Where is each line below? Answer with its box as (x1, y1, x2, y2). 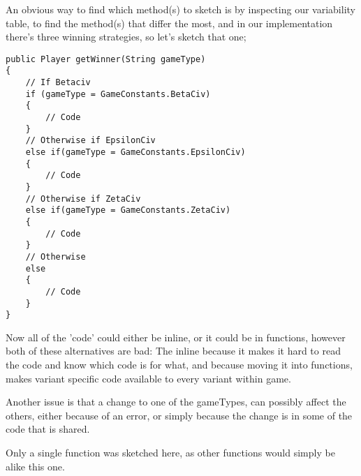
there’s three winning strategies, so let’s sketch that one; (6, 29, 246, 44)
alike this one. (6, 459, 65, 473)
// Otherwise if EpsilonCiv (25, 135, 156, 146)
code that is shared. (6, 422, 90, 436)
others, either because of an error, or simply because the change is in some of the (6, 408, 353, 422)
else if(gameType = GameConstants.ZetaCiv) (25, 205, 231, 216)
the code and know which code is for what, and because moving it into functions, (6, 357, 353, 372)
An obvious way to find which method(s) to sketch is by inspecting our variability (6, 2, 355, 16)
